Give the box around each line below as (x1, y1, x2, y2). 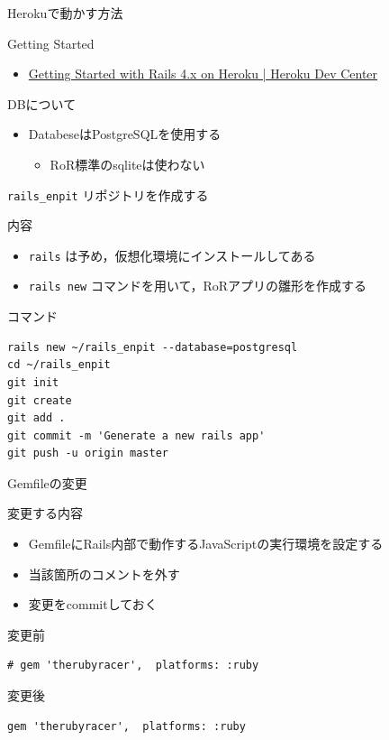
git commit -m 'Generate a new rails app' (7, 429, 266, 442)
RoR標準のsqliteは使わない (50, 154, 205, 173)
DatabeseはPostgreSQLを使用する (28, 125, 222, 143)
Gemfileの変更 (7, 473, 87, 492)
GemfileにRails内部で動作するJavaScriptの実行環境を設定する (28, 534, 384, 553)
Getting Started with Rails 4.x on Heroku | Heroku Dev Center (28, 64, 378, 83)
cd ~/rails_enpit (7, 358, 111, 372)
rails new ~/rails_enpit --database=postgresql (7, 340, 298, 354)
